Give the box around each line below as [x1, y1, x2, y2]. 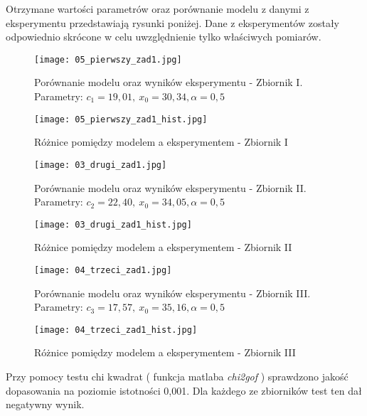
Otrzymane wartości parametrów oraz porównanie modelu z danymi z [6, 1, 309, 16]
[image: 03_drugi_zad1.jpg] [34, 159, 167, 170]
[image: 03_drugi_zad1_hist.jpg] [34, 219, 192, 230]
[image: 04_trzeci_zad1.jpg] [34, 265, 172, 275]
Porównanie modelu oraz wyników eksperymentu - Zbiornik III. [34, 285, 311, 300]
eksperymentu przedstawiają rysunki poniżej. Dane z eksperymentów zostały [6, 15, 339, 30]
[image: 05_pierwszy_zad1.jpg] [34, 54, 182, 65]
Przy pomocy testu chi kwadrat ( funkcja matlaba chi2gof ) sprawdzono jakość [6, 369, 349, 384]
